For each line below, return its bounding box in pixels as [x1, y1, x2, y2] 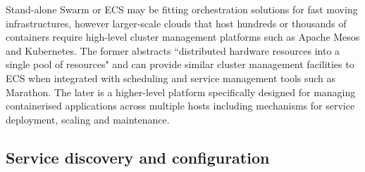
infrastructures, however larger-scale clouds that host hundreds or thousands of [6, 15, 347, 30]
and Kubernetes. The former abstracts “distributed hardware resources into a [6, 43, 340, 58]
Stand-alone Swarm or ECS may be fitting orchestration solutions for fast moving [6, 2, 358, 16]
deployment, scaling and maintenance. [6, 112, 170, 126]
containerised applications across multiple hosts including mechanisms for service [6, 98, 355, 113]
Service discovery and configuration [6, 146, 270, 168]
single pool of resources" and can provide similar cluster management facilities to [6, 57, 354, 72]
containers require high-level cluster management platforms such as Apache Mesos [6, 29, 360, 44]
